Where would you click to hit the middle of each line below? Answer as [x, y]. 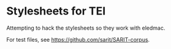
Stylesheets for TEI [56, 11]
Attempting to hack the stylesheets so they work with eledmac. [86, 28]
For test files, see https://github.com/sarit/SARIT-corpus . [78, 39]
